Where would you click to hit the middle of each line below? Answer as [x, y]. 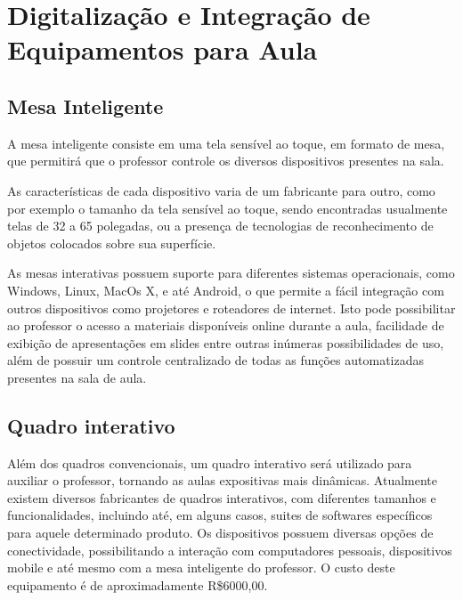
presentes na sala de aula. [77, 377]
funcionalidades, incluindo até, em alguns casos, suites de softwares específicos [220, 515]
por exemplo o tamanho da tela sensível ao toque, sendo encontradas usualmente [227, 208]
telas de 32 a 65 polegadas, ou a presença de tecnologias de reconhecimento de [220, 226]
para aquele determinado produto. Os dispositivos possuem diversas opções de [220, 533]
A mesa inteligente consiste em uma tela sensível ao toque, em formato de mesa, [226, 143]
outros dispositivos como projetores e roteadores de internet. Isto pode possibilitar [231, 308]
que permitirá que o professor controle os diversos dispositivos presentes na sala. [226, 161]
